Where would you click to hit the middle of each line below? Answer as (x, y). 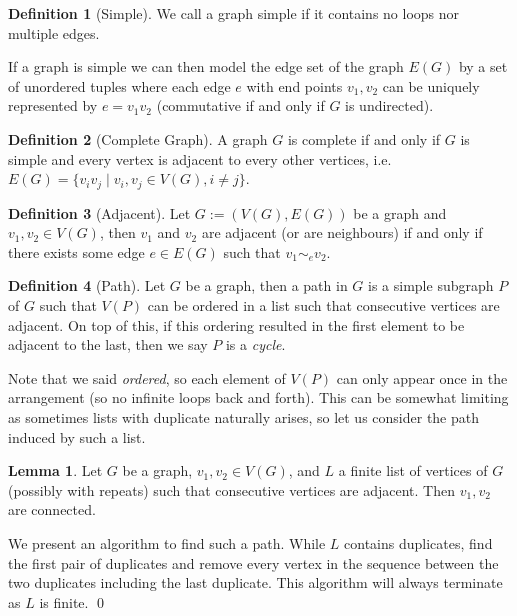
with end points (294, 85)
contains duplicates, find (418, 542)
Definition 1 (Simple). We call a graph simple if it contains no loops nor (234, 13)
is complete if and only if (364, 138)
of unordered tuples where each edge (119, 85)
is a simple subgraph (431, 285)
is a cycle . (255, 344)
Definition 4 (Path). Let (87, 285)
